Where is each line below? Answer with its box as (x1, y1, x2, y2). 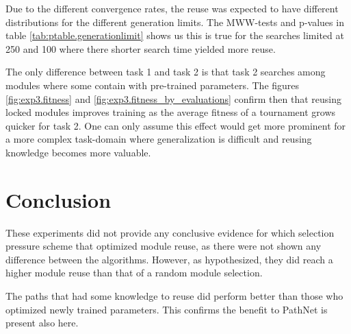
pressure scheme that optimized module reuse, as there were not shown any (5, 239, 322, 253)
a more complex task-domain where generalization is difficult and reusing (5, 132, 312, 146)
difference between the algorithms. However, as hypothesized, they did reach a (5, 252, 333, 266)
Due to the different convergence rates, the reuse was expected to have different (5, 1, 339, 15)
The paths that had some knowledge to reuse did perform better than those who (5, 289, 343, 303)
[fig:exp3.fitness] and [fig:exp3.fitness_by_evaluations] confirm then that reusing (5, 91, 342, 106)
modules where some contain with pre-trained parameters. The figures (5, 77, 300, 92)
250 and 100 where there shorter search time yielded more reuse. (5, 41, 276, 56)
